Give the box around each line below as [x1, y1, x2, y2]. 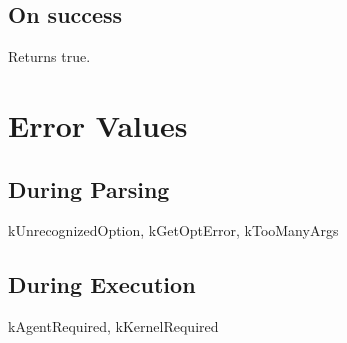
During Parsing [8, 173, 170, 204]
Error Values [8, 104, 188, 145]
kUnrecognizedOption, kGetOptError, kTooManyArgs [8, 220, 339, 241]
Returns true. [8, 46, 91, 67]
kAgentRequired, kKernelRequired [8, 316, 219, 337]
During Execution [8, 269, 196, 300]
